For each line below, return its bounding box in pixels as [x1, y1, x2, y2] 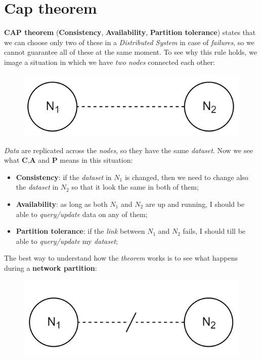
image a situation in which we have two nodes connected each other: [4, 56, 215, 67]
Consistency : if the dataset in [16, 171, 112, 182]
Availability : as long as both [16, 198, 108, 209]
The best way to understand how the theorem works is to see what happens [4, 253, 238, 263]
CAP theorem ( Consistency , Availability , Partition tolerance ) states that [4, 27, 256, 38]
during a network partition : [4, 262, 97, 273]
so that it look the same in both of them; [71, 182, 199, 192]
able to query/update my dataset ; [16, 235, 118, 246]
